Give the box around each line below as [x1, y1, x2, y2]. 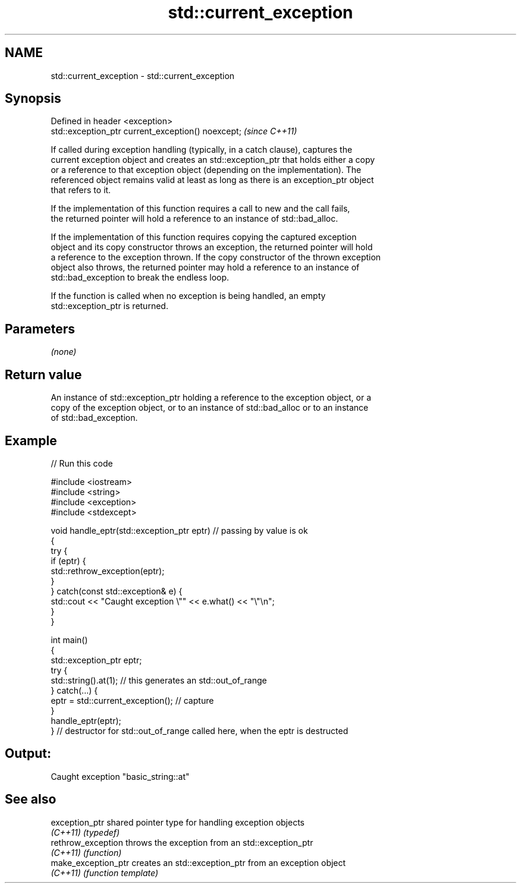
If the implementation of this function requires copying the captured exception [51, 232, 357, 243]
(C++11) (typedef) [51, 827, 120, 837]
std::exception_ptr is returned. [51, 301, 168, 311]
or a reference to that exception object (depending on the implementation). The [51, 165, 362, 175]
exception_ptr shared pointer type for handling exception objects [51, 817, 305, 827]
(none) [51, 347, 77, 357]
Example [5, 433, 57, 448]
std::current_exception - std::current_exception [51, 70, 235, 81]
